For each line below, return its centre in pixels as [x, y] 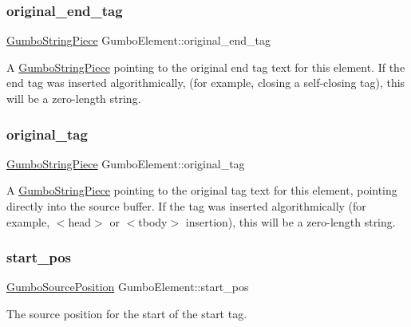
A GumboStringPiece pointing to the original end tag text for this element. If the [206, 67]
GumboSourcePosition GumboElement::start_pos [128, 287]
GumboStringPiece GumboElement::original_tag [126, 163]
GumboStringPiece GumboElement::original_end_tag [138, 40]
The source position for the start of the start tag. [127, 313]
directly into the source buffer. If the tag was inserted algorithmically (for [186, 206]
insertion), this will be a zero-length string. [290, 221]
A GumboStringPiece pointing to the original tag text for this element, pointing [202, 190]
